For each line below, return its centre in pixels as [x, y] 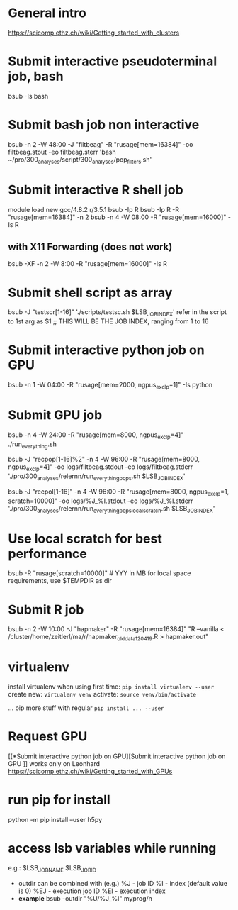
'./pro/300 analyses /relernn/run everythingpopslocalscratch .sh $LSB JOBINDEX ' [112, 509]
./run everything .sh [33, 445]
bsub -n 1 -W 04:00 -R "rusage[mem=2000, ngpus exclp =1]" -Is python [110, 386]
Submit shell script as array [90, 293]
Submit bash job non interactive [104, 125]
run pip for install [59, 800]
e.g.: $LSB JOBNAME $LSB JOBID [52, 869]
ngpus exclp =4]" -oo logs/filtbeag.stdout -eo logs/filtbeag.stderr [101, 468]
